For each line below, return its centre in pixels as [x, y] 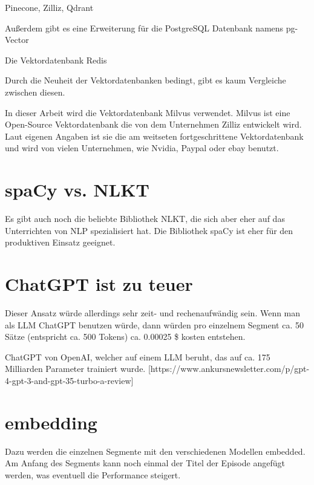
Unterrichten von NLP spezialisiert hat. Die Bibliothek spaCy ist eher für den [149, 230]
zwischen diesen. [35, 92]
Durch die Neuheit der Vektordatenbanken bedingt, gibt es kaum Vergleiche [146, 80]
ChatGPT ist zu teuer [99, 284]
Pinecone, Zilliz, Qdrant [49, 7]
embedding [51, 422]
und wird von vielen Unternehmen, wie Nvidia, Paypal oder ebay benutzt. [142, 148]
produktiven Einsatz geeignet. [60, 242]
